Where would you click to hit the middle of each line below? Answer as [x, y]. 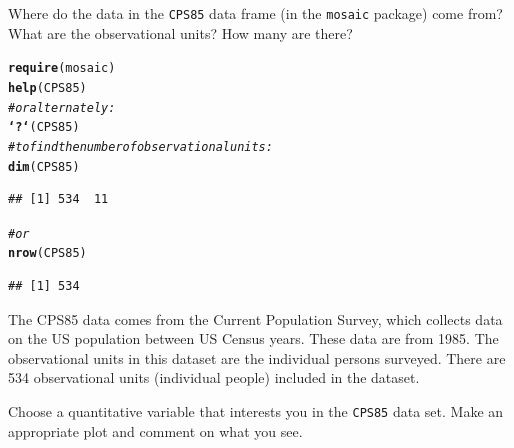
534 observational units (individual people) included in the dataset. [214, 377]
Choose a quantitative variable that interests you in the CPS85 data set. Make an [256, 411]
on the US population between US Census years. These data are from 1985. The [253, 338]
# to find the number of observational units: [140, 146]
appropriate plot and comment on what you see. [155, 430]
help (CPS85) [47, 87]
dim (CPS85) [44, 166]
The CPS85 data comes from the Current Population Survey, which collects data [255, 318]
